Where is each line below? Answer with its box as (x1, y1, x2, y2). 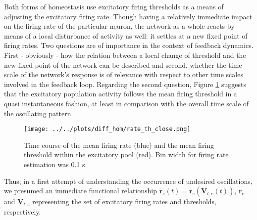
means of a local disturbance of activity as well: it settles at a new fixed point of (4, 30, 248, 41)
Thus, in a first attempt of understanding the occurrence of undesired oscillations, (4, 176, 253, 186)
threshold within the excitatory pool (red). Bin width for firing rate (24, 149, 229, 160)
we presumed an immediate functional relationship (4, 185, 157, 196)
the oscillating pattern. (4, 108, 73, 118)
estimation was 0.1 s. (24, 159, 87, 169)
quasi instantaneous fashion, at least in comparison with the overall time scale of (4, 98, 249, 108)
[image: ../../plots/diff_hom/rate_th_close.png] (24, 126, 191, 133)
